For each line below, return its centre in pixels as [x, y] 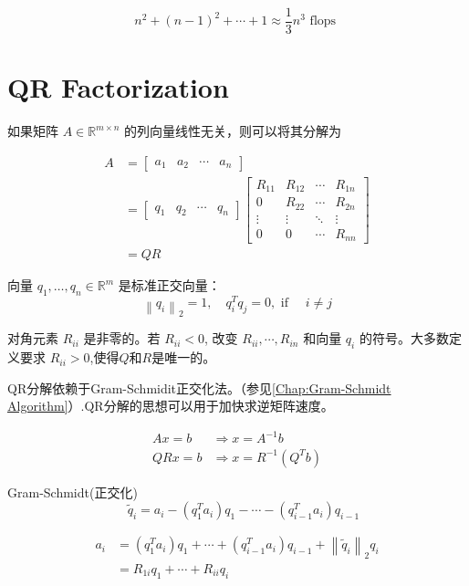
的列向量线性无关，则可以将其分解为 [233, 131]
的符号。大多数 [404, 338]
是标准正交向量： [169, 285]
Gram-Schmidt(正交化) [73, 492]
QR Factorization [118, 87]
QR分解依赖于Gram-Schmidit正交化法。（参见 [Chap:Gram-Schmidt [199, 387]
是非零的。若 [122, 338]
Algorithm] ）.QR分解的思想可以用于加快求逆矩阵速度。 [171, 406]
